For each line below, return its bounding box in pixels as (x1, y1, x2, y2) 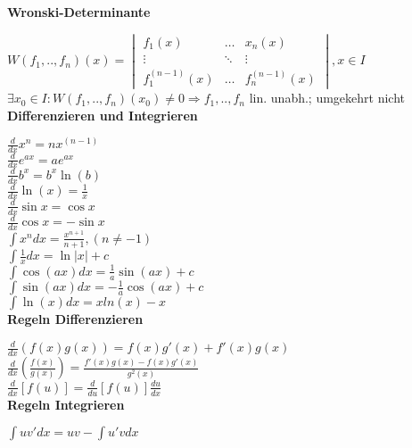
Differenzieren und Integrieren (7, 105, 198, 124)
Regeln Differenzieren (7, 310, 144, 328)
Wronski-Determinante (7, 3, 151, 21)
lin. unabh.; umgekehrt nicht (249, 88, 405, 107)
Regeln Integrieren (7, 394, 125, 413)
